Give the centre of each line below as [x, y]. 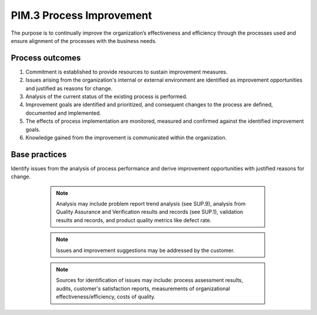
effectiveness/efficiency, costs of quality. [106, 297]
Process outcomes [46, 58]
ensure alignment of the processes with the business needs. [84, 41]
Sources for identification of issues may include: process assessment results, [150, 280]
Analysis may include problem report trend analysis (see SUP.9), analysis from [151, 204]
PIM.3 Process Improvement [82, 15]
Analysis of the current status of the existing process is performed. [107, 96]
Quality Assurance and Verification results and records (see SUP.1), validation [150, 212]
